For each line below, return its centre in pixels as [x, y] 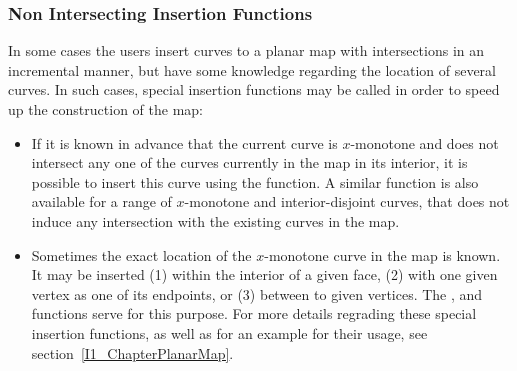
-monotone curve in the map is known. [382, 254]
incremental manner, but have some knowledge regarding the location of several [252, 69]
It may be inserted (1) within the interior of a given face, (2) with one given [264, 274]
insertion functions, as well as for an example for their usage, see [229, 332]
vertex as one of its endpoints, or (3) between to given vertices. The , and [257, 293]
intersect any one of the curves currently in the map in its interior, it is [249, 162]
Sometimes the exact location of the [141, 254]
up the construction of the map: [105, 109]
